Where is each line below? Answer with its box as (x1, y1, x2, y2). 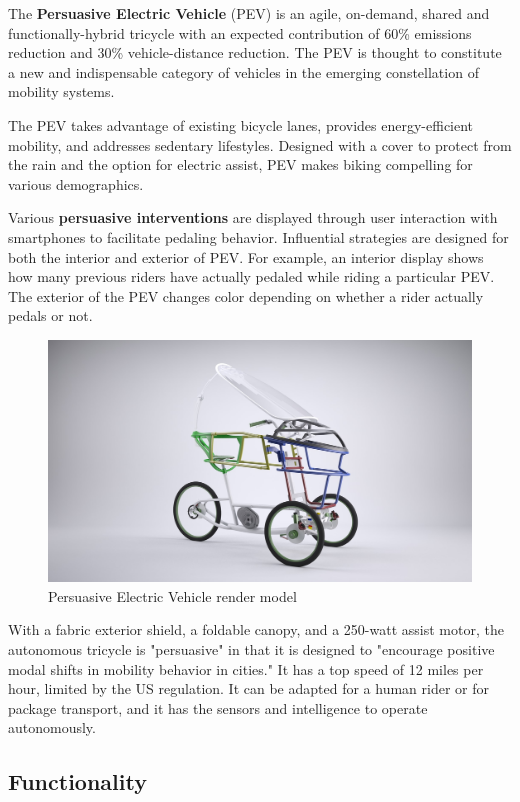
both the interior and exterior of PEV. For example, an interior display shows (8, 246, 484, 267)
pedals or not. (8, 305, 93, 326)
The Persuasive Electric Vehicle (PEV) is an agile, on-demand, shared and (8, 3, 490, 23)
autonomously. (8, 717, 96, 738)
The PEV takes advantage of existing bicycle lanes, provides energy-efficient (8, 114, 474, 135)
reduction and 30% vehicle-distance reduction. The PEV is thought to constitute (8, 42, 502, 63)
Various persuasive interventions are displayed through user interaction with (8, 207, 498, 228)
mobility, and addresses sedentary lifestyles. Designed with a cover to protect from (8, 134, 512, 155)
